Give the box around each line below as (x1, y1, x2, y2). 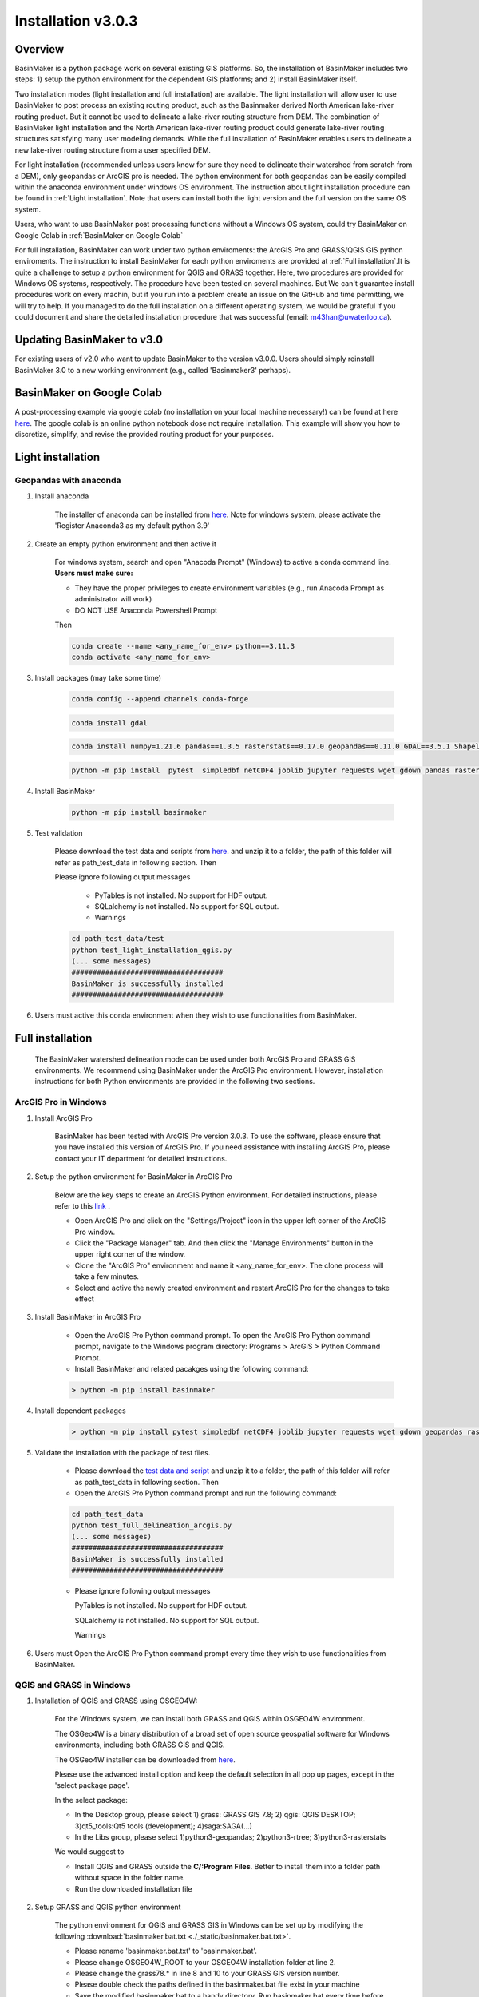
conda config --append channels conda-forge (71, 695, 249, 704)
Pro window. (74, 1227, 116, 1237)
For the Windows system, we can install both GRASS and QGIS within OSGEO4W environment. (54, 1714, 366, 1724)
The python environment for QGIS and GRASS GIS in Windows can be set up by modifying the (54, 1920, 363, 1930)
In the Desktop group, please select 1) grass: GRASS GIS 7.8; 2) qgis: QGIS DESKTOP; (74, 1810, 356, 1820)
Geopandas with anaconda (14, 475, 121, 486)
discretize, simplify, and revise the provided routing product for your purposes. (14, 430, 275, 439)
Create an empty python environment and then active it (34, 539, 217, 549)
